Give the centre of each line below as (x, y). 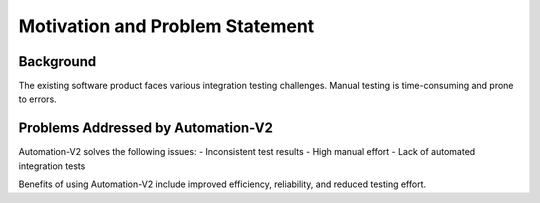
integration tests (52, 166)
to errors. (37, 99)
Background (57, 61)
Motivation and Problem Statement (166, 26)
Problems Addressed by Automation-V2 (146, 128)
